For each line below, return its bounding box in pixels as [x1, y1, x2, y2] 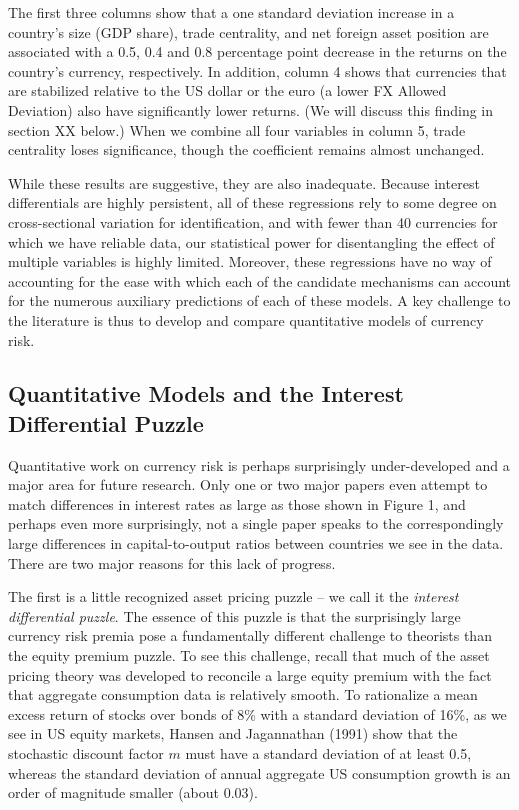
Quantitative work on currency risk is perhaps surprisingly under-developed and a [8, 454, 510, 475]
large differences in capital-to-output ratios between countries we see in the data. [8, 533, 504, 554]
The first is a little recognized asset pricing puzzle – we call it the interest [8, 586, 459, 607]
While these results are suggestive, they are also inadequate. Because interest [8, 172, 480, 193]
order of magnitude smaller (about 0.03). [8, 782, 258, 803]
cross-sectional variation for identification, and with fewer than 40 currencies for [8, 211, 498, 232]
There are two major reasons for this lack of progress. [8, 552, 336, 573]
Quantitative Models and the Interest [8, 378, 404, 409]
